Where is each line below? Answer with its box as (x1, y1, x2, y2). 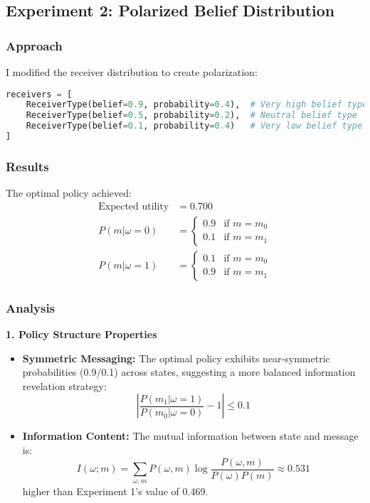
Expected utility (98, 201, 169, 212)
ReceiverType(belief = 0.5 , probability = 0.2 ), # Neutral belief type (26, 110, 358, 121)
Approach (6, 36, 63, 54)
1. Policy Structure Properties (6, 327, 157, 342)
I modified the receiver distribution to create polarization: (6, 65, 258, 79)
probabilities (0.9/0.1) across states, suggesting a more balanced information (22, 364, 356, 379)
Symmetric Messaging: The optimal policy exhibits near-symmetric (22, 350, 330, 365)
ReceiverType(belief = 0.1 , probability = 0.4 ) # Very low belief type (26, 121, 363, 131)
